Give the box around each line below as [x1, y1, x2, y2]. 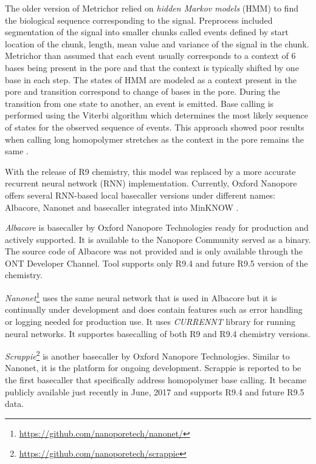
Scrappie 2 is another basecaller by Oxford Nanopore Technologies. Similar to [5, 348, 290, 362]
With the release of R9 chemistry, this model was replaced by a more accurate [5, 165, 296, 177]
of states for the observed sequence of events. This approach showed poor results [5, 120, 304, 133]
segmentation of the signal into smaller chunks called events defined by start [5, 26, 289, 38]
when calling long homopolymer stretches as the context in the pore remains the [5, 132, 304, 145]
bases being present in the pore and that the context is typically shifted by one [5, 61, 299, 73]
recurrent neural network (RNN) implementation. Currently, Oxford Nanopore [5, 177, 297, 189]
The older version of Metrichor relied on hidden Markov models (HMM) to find [5, 2, 298, 14]
